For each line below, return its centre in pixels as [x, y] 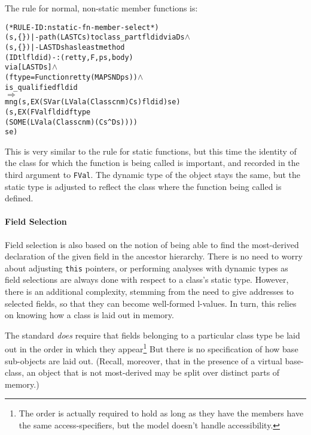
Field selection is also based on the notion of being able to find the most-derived [152, 244]
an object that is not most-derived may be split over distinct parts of [153, 372]
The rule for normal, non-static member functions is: [101, 8]
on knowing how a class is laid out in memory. [89, 315]
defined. [19, 198]
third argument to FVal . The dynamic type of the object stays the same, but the [153, 174]
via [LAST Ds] [28, 67]
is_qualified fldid [41, 87]
